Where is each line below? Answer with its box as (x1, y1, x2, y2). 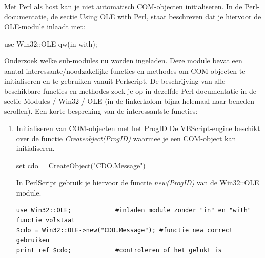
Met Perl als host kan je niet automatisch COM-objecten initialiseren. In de (4, 1, 242, 11)
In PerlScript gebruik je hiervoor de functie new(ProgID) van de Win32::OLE (16, 177, 259, 188)
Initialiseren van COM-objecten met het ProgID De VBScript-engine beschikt (16, 122, 260, 133)
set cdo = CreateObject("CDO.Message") (16, 160, 146, 170)
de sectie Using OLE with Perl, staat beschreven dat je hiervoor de (50, 11, 261, 21)
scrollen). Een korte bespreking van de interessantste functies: (4, 105, 198, 116)
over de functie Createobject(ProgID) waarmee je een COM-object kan (16, 133, 236, 143)
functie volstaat (16, 217, 75, 224)
